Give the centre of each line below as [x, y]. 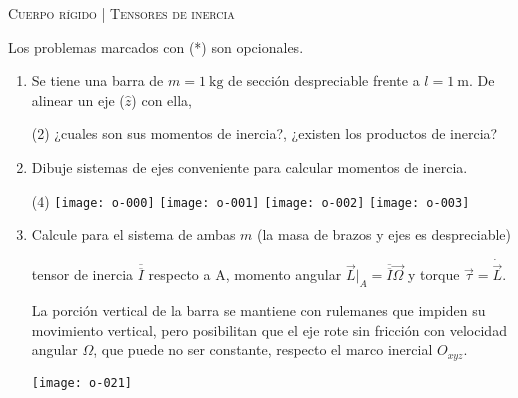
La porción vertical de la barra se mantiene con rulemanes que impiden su [258, 310]
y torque [434, 274]
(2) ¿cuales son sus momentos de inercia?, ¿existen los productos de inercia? [264, 133]
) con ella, [161, 99]
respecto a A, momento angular [245, 274]
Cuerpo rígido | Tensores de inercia [121, 13]
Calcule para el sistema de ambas [133, 234]
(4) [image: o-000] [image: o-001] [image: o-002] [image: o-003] [250, 200]
